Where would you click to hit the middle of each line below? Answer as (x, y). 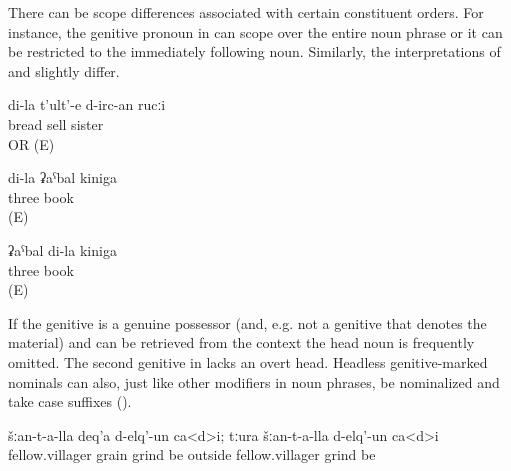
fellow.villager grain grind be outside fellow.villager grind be (192, 454)
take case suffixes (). (70, 401)
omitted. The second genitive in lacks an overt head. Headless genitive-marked (248, 361)
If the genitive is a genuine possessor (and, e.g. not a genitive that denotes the (247, 322)
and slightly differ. (64, 70)
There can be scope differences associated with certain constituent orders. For (246, 12)
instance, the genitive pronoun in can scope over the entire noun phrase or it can (255, 31)
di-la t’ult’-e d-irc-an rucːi (87, 104)
